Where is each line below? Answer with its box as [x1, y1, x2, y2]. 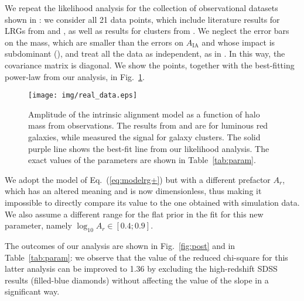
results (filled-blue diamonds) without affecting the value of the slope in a [5, 274, 269, 286]
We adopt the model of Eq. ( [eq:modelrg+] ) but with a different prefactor [5, 173, 271, 185]
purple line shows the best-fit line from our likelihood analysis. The [28, 142, 269, 154]
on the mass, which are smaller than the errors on [5, 36, 183, 48]
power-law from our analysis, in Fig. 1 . [5, 70, 145, 82]
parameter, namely [5, 219, 72, 231]
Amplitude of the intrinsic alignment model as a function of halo [28, 108, 260, 120]
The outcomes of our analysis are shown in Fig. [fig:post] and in [5, 239, 235, 251]
